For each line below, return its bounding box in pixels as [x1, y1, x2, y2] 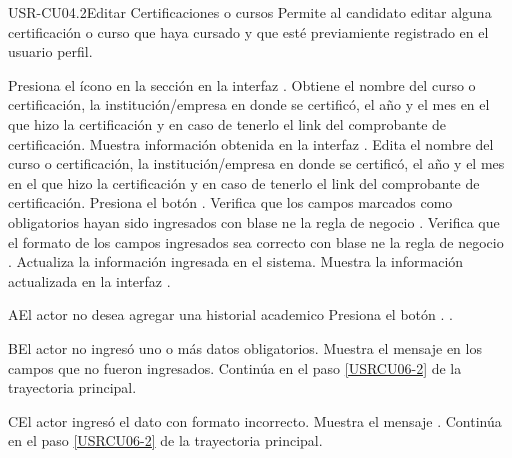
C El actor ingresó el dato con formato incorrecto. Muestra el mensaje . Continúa [8, 410, 502, 431]
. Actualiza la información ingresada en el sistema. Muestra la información [8, 251, 464, 272]
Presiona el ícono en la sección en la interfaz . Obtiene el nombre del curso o [8, 74, 476, 95]
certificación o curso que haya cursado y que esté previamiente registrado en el [8, 21, 489, 42]
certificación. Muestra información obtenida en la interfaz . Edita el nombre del [8, 133, 494, 154]
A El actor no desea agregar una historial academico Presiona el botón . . [8, 304, 453, 325]
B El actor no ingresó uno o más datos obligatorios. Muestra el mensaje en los [8, 337, 482, 358]
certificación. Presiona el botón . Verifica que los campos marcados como [8, 192, 453, 213]
